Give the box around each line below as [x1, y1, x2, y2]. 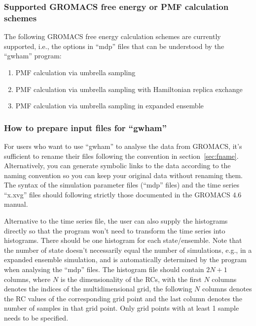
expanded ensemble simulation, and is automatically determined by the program [4, 254, 247, 265]
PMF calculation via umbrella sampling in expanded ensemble [15, 100, 204, 111]
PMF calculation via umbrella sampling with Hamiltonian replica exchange [15, 84, 243, 94]
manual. [4, 199, 28, 209]
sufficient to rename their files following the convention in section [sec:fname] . [4, 150, 239, 161]
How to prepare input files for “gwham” [4, 121, 167, 134]
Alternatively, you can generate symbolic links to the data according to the [4, 160, 231, 171]
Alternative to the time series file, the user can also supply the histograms [4, 216, 228, 226]
